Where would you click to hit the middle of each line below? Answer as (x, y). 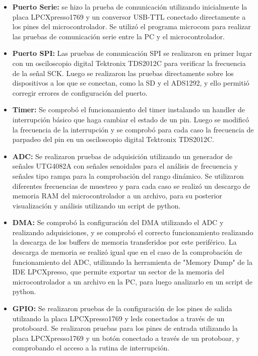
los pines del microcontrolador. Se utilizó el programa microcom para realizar (132, 26)
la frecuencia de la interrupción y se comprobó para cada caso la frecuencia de (133, 129)
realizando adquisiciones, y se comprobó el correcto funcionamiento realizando (133, 232)
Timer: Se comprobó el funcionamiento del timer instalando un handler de (128, 110)
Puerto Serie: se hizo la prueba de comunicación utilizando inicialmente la (130, 7)
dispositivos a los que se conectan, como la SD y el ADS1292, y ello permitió (131, 83)
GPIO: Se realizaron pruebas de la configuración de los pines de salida (122, 308)
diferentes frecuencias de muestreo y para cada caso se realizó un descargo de (131, 186)
